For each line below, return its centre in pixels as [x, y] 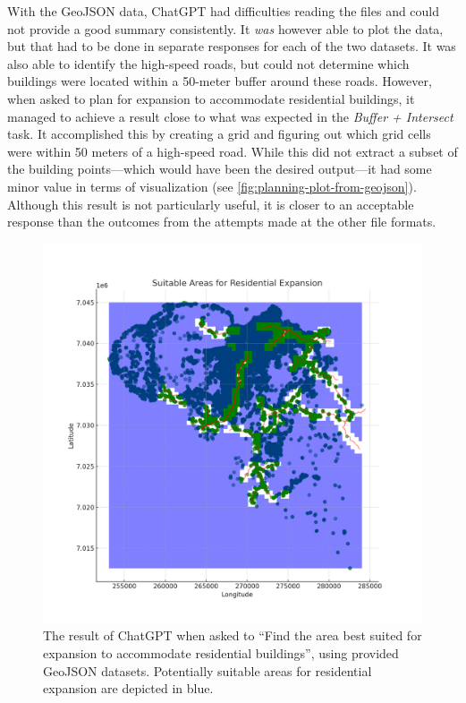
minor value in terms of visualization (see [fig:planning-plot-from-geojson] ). [212, 186]
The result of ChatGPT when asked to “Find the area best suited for [233, 635]
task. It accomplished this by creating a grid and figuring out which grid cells [219, 134]
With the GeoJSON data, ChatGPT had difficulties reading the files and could [224, 11]
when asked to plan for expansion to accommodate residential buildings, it [211, 98]
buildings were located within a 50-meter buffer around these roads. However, [220, 81]
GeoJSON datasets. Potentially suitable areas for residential [208, 670]
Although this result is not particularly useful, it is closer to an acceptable [211, 204]
